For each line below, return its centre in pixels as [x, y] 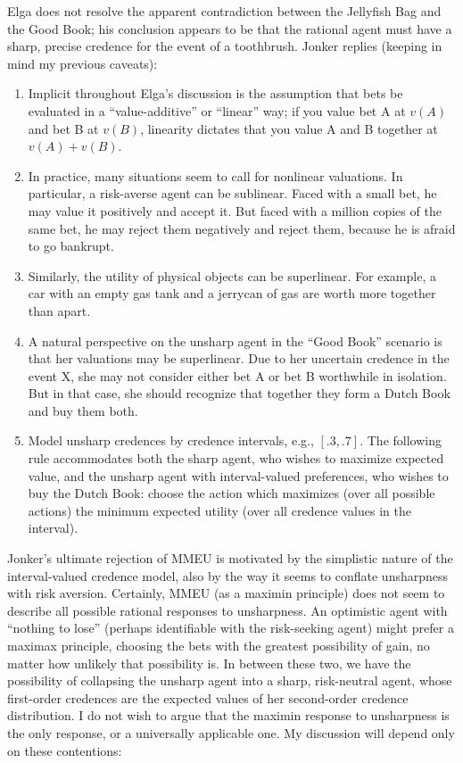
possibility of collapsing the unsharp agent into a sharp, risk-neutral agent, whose [230, 680]
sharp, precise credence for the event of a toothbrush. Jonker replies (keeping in [225, 46]
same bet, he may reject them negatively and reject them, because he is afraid [242, 228]
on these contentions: [65, 750]
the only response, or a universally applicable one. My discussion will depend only [231, 732]
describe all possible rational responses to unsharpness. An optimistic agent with [227, 610]
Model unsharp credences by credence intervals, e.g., [171, 440]
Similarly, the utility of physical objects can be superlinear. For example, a [232, 275]
